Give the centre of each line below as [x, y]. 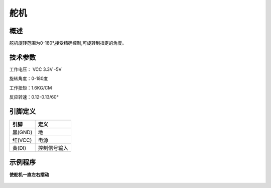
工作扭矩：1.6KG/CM [31, 87]
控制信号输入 [53, 148]
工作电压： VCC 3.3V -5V [36, 69]
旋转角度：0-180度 [29, 78]
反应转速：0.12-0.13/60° [34, 97]
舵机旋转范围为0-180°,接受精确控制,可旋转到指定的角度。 [68, 43]
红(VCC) [22, 140]
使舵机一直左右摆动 [29, 174]
